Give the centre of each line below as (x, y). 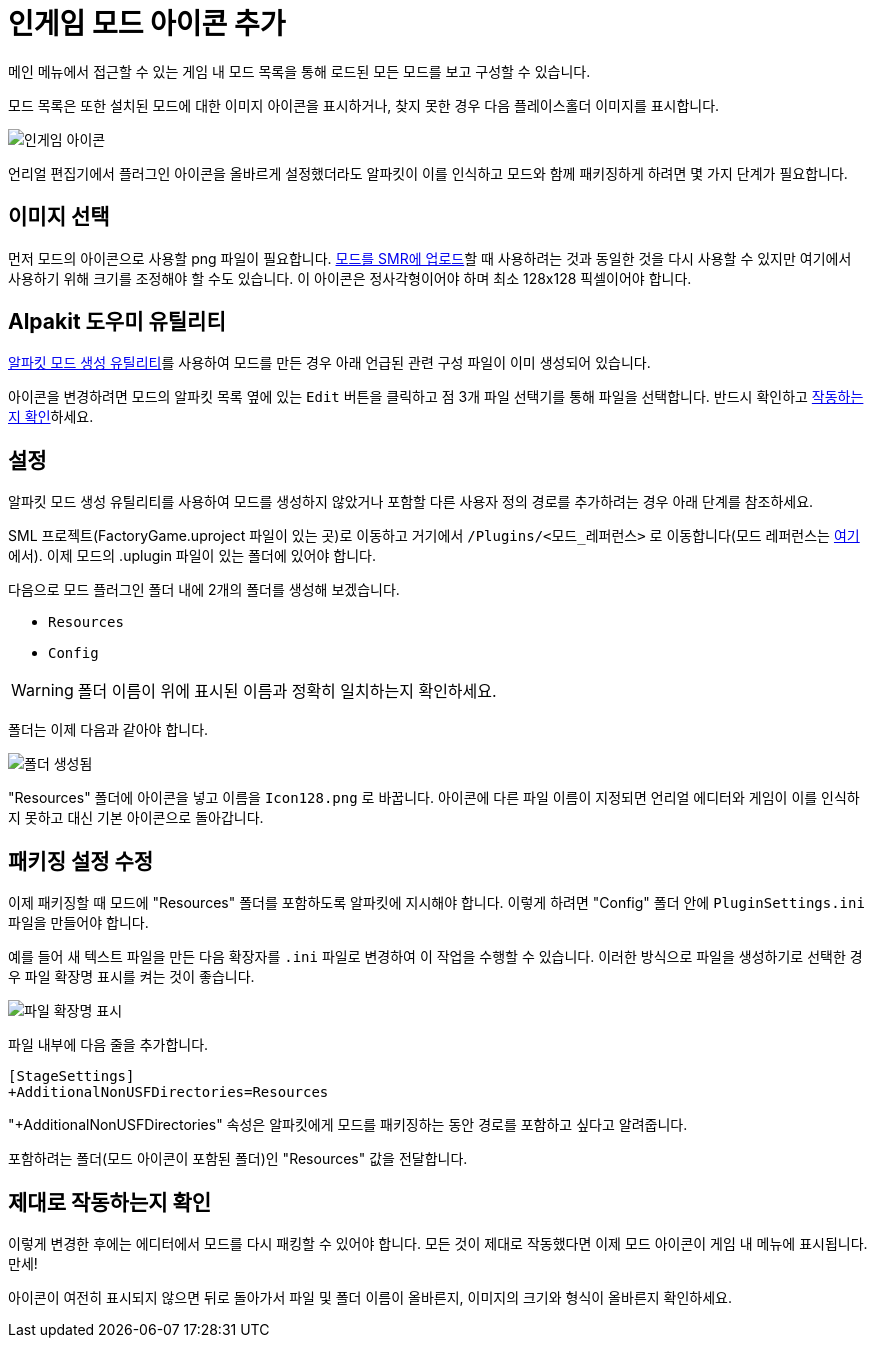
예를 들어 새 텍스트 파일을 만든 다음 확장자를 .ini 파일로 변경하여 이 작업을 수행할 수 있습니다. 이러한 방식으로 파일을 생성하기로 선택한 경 (435, 957)
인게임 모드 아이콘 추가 (147, 24)
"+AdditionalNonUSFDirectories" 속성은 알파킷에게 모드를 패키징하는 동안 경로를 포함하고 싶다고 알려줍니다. (348, 1125)
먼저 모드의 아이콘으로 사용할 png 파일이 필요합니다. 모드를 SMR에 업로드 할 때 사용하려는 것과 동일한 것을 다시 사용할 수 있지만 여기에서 (430, 258)
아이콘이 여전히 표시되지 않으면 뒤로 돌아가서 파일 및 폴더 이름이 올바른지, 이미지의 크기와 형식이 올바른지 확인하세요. (370, 1297)
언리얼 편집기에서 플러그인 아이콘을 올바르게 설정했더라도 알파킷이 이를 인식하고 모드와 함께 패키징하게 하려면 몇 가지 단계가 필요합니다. (428, 173)
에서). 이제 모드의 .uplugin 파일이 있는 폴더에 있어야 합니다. (192, 556)
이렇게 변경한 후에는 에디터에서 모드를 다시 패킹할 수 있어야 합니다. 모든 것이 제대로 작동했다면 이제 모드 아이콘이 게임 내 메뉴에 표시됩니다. (438, 1243)
